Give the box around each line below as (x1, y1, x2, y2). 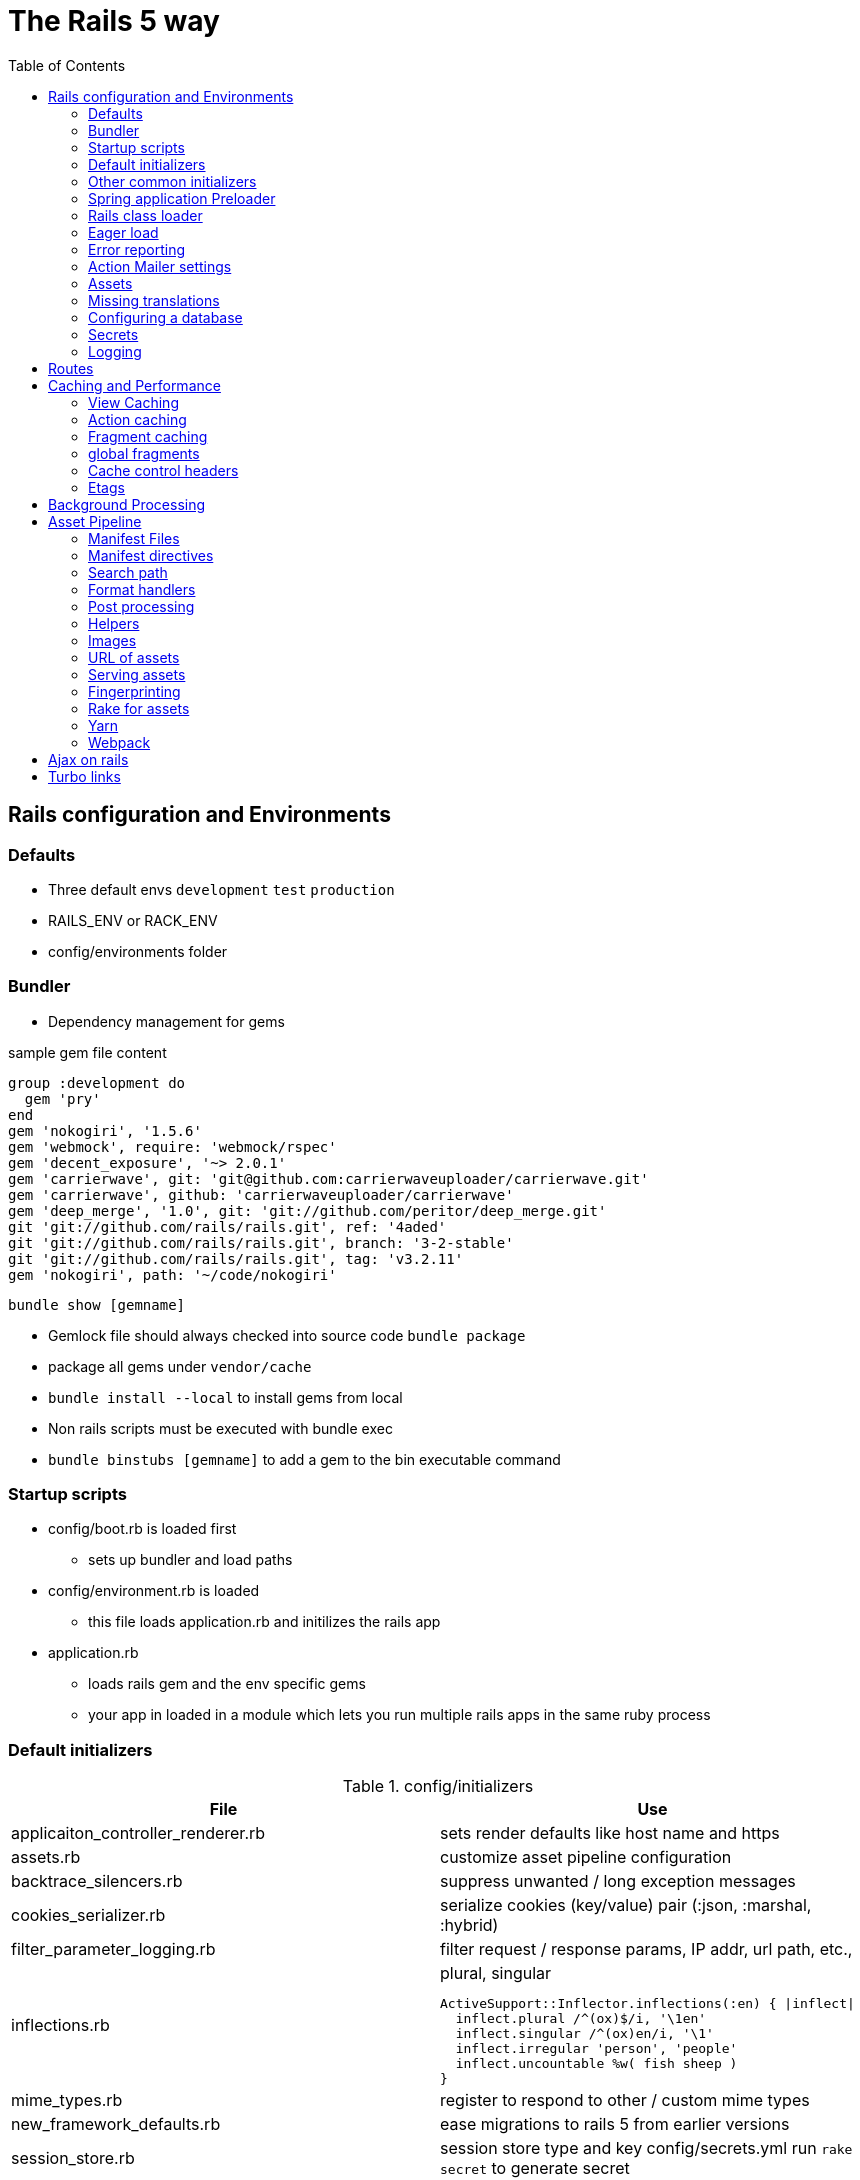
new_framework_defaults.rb (11, 2114, 221, 2135)
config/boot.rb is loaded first (48, 1520, 237, 1538)
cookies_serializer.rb (11, 1905, 166, 1926)
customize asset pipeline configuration (440, 1847, 732, 1868)
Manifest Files (88, 529, 180, 547)
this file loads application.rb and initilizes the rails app (88, 1613, 441, 1631)
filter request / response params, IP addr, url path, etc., (440, 1939, 853, 1960)
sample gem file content (8, 1043, 167, 1061)
